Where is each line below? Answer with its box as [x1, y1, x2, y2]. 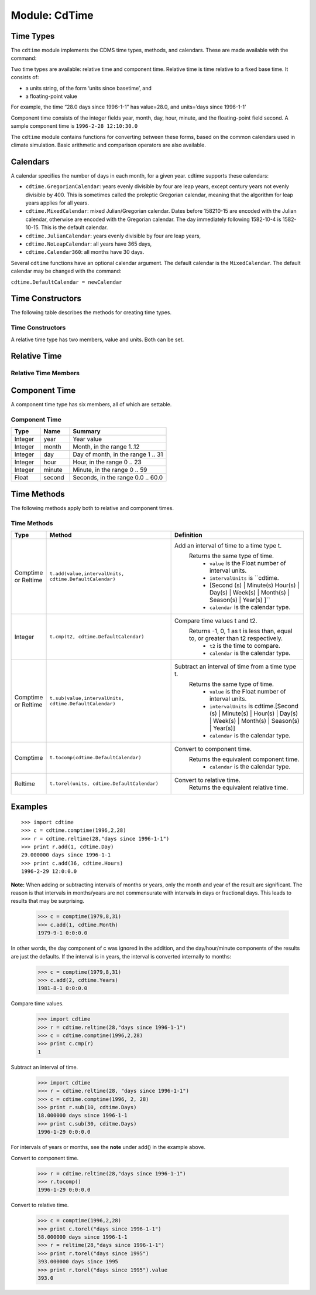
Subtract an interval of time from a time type [174, 662, 297, 671]
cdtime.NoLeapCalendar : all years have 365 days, [25, 240, 152, 247]
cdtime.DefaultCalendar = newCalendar [11, 278, 122, 285]
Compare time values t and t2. [174, 616, 257, 624]
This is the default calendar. [41, 224, 108, 231]
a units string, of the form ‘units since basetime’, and [25, 84, 152, 91]
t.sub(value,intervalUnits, [49, 695, 125, 701]
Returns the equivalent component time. [188, 755, 300, 763]
